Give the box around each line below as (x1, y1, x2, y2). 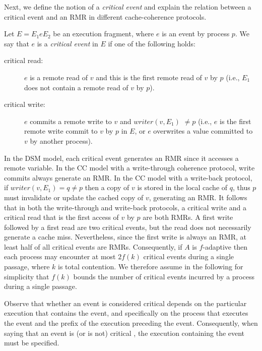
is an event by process (162, 28, 230, 39)
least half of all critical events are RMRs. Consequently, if (4, 241, 182, 252)
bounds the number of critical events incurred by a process (73, 271, 254, 281)
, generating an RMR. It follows (149, 192, 247, 202)
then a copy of (85, 182, 129, 193)
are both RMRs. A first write (143, 212, 233, 222)
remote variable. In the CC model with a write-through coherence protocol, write (4, 162, 255, 173)
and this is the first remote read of (96, 72, 202, 82)
